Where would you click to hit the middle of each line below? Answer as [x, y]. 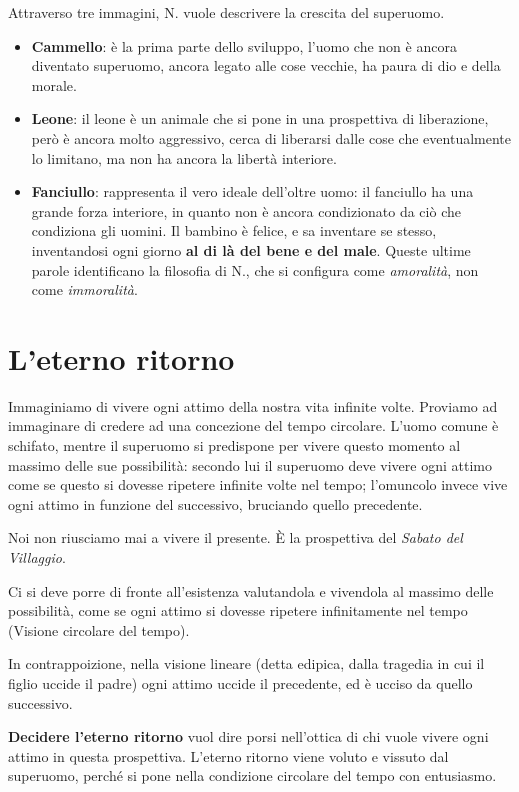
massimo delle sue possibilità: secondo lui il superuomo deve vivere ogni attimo [250, 464]
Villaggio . [37, 557]
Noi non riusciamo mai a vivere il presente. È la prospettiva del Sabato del [235, 537]
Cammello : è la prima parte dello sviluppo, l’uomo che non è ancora [244, 45]
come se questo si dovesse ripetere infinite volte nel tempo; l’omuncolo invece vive [258, 484]
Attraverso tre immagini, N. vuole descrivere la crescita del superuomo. [226, 12]
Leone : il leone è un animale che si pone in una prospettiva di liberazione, [260, 118]
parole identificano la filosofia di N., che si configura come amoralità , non [255, 269]
